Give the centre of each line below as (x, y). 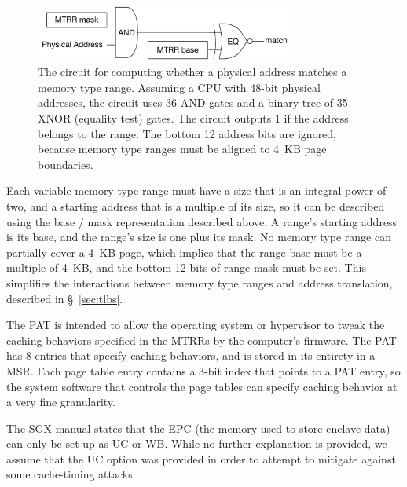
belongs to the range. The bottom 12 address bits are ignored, (187, 133)
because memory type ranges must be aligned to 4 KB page (182, 149)
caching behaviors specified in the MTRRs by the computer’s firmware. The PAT (202, 340)
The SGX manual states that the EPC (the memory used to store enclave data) (198, 428)
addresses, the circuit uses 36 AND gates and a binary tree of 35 (193, 103)
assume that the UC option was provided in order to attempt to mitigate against (201, 458)
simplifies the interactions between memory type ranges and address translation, (200, 282)
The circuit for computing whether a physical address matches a (192, 72)
